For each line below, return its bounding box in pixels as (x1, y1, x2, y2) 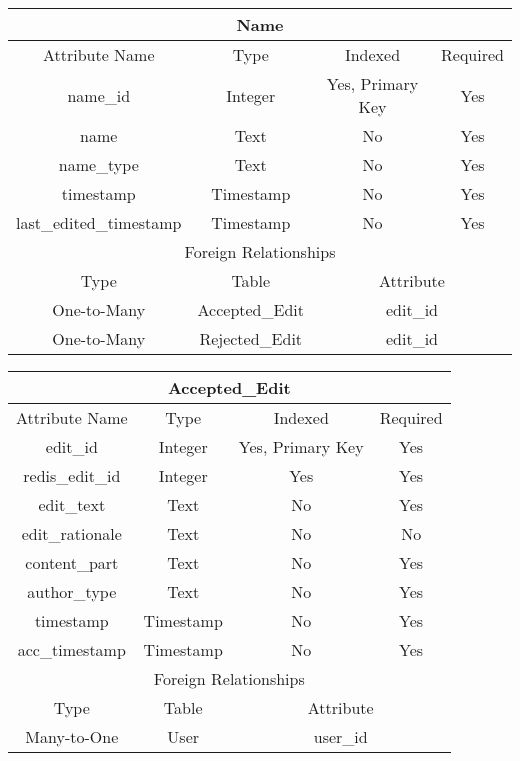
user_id (313, 725, 368, 748)
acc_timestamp (17, 638, 126, 661)
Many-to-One (25, 725, 119, 748)
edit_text (38, 493, 106, 516)
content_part (25, 551, 119, 574)
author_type (27, 580, 117, 603)
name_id (67, 83, 131, 107)
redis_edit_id (23, 464, 121, 487)
